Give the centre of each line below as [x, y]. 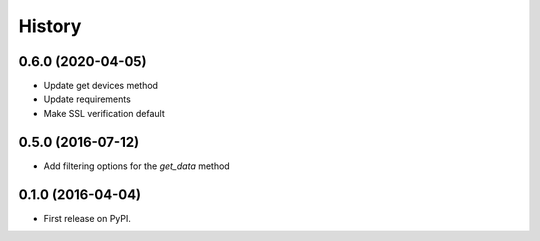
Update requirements [87, 99]
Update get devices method [101, 86]
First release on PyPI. [87, 218]
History [50, 26]
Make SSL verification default [104, 113]
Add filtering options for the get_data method [136, 166]
